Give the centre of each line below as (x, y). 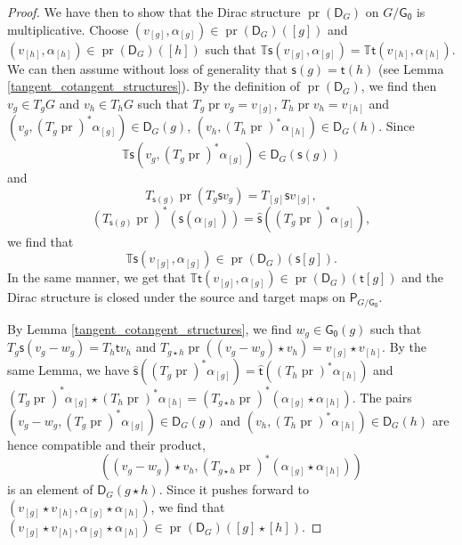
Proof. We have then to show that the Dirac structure (154, 12)
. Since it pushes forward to (234, 489)
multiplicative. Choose (68, 29)
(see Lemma (411, 68)
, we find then (399, 86)
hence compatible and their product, (106, 444)
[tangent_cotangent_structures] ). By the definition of (154, 86)
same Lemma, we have (69, 370)
